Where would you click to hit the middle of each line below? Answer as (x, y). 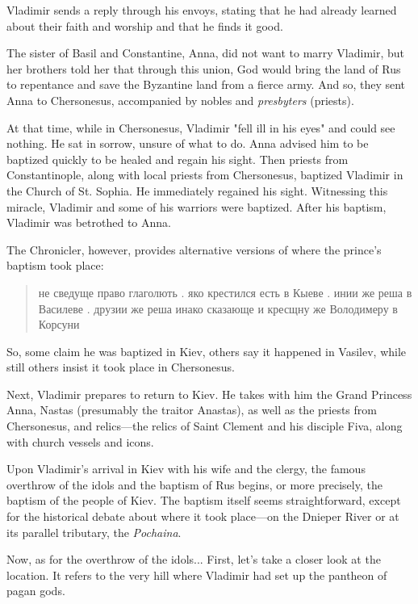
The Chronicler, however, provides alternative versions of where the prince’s (194, 249)
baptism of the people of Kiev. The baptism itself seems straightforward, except (204, 500)
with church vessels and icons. (80, 441)
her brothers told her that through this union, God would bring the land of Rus (204, 68)
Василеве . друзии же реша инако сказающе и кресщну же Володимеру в (218, 308)
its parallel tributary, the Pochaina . (94, 532)
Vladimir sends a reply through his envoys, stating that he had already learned (202, 10)
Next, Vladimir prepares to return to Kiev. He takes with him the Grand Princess (209, 394)
